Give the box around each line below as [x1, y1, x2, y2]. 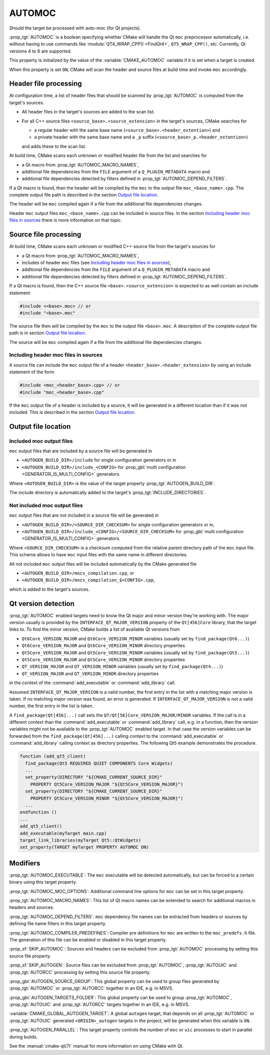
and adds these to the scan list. [21, 143, 86, 149]
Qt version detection [9, 599, 75, 608]
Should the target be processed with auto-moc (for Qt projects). [9, 25, 141, 31]
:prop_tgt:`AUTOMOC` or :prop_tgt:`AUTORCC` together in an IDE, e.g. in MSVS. [9, 985, 173, 992]
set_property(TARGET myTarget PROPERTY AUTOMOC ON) [19, 845, 149, 850]
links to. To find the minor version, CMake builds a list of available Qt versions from [9, 626, 180, 632]
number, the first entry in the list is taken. [9, 703, 94, 709]
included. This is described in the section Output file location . [9, 409, 136, 415]
